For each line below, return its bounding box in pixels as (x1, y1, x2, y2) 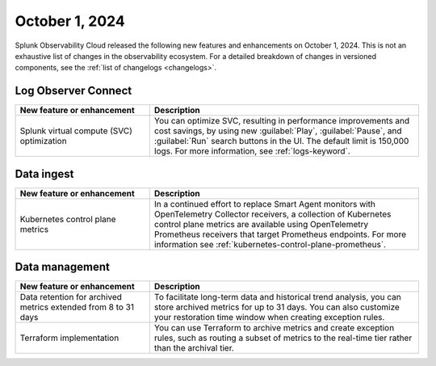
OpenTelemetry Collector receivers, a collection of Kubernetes (153, 208, 392, 220)
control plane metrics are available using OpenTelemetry (153, 218, 369, 229)
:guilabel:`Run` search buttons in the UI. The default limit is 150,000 (153, 136, 409, 147)
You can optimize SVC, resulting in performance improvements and (153, 116, 410, 127)
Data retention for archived (19, 292, 123, 303)
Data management (15, 260, 111, 274)
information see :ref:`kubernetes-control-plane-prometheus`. (153, 238, 387, 250)
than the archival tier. (153, 343, 234, 354)
